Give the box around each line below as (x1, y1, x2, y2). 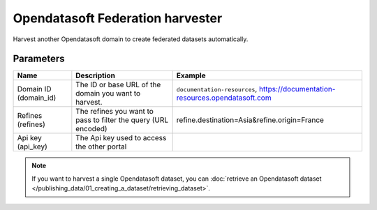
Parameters (13, 53, 65, 65)
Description (75, 70, 115, 80)
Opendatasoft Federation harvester (13, 10, 223, 26)
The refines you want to (75, 107, 154, 117)
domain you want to (75, 89, 141, 98)
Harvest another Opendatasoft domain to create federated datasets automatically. (13, 35, 249, 43)
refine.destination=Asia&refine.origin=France (176, 115, 325, 125)
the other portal (75, 142, 127, 151)
